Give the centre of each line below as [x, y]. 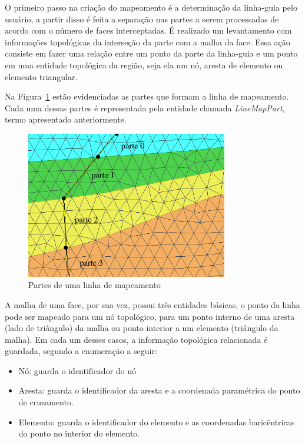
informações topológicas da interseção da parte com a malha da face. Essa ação [147, 42]
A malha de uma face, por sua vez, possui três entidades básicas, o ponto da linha [152, 304]
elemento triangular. [41, 76]
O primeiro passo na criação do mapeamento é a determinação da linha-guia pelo [151, 7]
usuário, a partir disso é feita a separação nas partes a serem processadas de [142, 19]
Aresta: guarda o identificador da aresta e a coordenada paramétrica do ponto [159, 390]
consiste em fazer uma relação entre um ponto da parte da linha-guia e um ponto [151, 53]
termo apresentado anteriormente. [66, 119]
